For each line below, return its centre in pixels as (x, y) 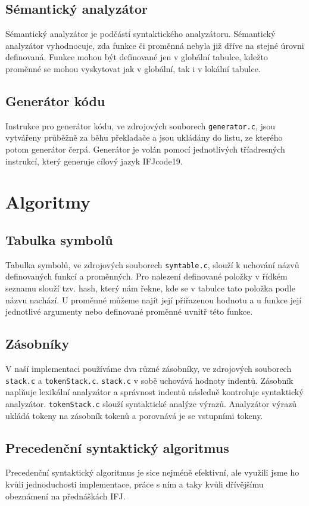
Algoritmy (48, 202)
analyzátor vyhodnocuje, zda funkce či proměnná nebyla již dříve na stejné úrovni (155, 45)
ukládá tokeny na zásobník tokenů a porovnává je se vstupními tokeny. (134, 415)
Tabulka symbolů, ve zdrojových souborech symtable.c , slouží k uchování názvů (152, 264)
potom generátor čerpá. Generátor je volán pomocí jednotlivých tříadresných (145, 149)
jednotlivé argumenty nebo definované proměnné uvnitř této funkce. (129, 311)
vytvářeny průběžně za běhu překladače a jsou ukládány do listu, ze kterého (144, 137)
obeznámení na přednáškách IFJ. (65, 496)
